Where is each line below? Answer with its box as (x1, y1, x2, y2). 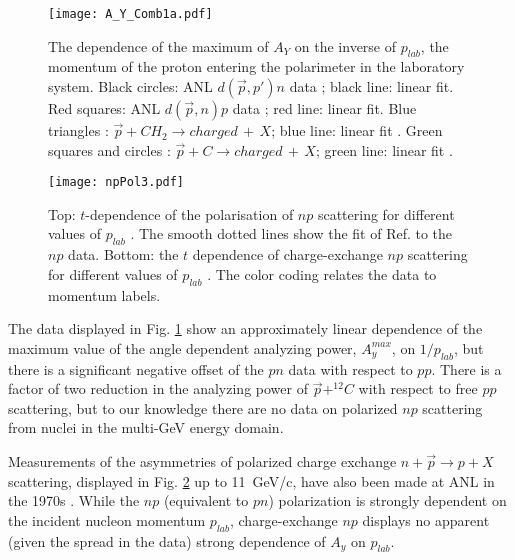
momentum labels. (48, 284, 161, 305)
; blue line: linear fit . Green (271, 120, 443, 141)
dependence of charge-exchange (192, 244, 383, 265)
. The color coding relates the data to (207, 263, 437, 284)
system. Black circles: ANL (48, 76, 213, 97)
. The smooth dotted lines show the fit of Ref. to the (130, 223, 453, 244)
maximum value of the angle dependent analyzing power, (8, 337, 357, 358)
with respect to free (358, 378, 478, 399)
